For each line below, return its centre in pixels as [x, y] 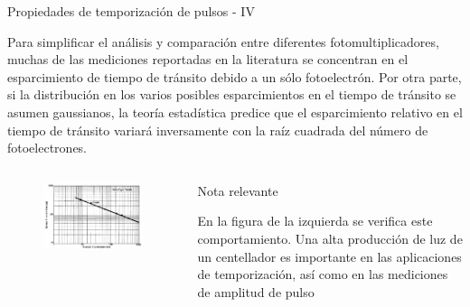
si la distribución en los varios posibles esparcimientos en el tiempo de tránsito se [232, 94]
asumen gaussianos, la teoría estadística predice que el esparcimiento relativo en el [235, 112]
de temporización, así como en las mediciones [323, 274]
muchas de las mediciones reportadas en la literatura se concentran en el [208, 59]
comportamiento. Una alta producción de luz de [330, 238]
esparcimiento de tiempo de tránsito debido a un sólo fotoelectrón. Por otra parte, [235, 76]
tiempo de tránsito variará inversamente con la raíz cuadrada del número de [218, 130]
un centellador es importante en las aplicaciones [329, 256]
